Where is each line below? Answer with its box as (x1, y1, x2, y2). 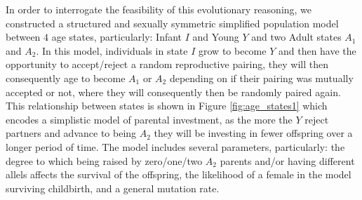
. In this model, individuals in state (36, 43, 188, 58)
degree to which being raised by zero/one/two (6, 153, 203, 168)
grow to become (199, 43, 267, 58)
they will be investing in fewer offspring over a (154, 126, 353, 140)
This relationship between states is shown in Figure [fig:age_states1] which (6, 98, 328, 113)
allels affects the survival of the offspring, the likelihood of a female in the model (6, 167, 351, 182)
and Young (192, 29, 239, 44)
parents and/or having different (220, 153, 355, 168)
